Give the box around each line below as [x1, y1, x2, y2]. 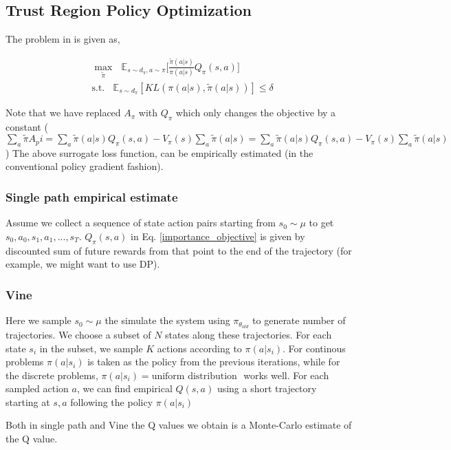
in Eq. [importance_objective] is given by [131, 228, 305, 243]
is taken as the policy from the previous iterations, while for [87, 354, 340, 369]
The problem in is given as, [5, 32, 120, 46]
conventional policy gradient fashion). [5, 159, 164, 173]
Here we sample [5, 313, 71, 328]
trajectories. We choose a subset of [5, 327, 151, 341]
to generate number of [252, 313, 346, 328]
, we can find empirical [76, 381, 173, 396]
